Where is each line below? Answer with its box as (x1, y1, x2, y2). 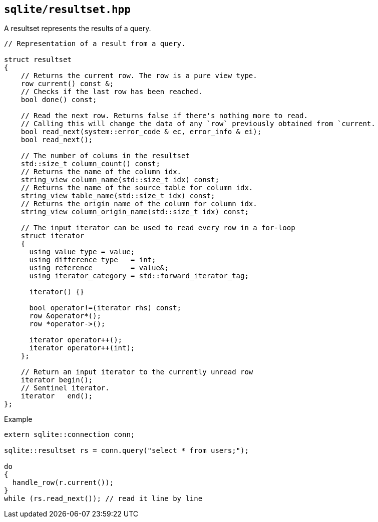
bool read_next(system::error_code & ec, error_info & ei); (21, 128, 262, 136)
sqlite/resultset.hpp (4, 4, 131, 16)
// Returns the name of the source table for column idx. (21, 184, 253, 192)
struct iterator (21, 232, 85, 240)
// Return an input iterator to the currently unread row (21, 368, 253, 376)
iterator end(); (21, 392, 93, 400)
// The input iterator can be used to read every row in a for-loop (21, 224, 295, 232)
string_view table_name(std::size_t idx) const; (21, 192, 215, 200)
